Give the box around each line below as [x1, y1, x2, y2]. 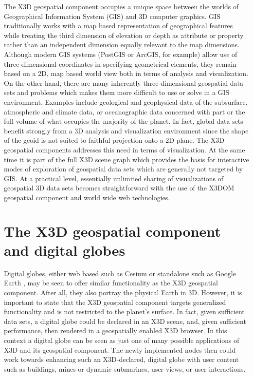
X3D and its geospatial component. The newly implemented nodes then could [4, 344, 236, 355]
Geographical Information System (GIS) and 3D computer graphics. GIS [4, 11, 220, 21]
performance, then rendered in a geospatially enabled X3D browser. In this [4, 325, 227, 336]
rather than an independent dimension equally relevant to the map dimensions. [4, 39, 240, 50]
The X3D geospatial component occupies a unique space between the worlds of [4, 1, 239, 11]
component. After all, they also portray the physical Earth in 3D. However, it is [4, 287, 242, 297]
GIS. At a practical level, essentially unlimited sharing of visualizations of [4, 173, 223, 183]
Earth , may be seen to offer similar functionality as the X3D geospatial [4, 278, 218, 288]
